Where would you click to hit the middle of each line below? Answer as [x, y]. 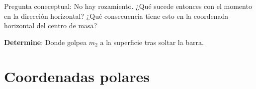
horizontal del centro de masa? [51, 25]
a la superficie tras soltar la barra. [152, 42]
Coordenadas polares [77, 76]
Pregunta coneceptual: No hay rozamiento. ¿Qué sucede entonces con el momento [128, 6]
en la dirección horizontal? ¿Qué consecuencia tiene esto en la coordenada [116, 16]
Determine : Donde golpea [45, 42]
